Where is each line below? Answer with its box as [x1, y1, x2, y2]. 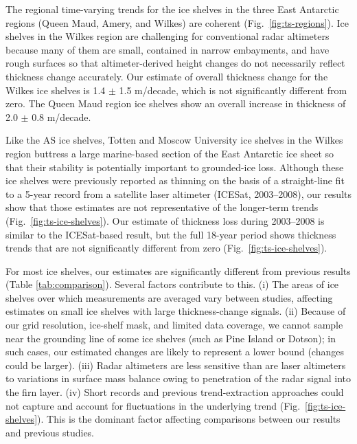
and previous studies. [5, 425, 95, 439]
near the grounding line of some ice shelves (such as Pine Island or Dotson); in [5, 331, 336, 345]
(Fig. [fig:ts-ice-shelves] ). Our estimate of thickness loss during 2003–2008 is [5, 213, 325, 227]
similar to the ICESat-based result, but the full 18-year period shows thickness [5, 227, 336, 241]
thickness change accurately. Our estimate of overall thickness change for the [5, 69, 328, 83]
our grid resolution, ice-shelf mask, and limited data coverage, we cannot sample [5, 318, 343, 332]
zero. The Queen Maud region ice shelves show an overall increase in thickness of [5, 96, 346, 111]
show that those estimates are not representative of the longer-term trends [5, 200, 319, 214]
